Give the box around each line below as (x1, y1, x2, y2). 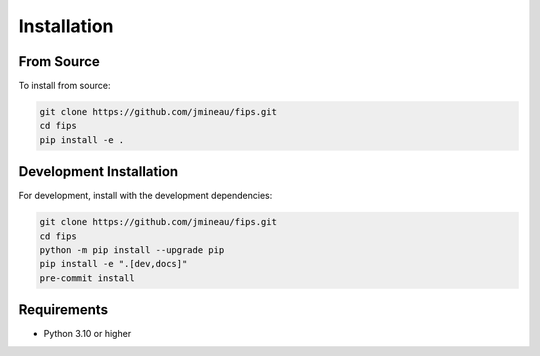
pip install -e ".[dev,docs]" (39, 258, 188, 270)
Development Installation (18, 163, 179, 180)
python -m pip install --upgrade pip (39, 245, 225, 256)
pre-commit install (39, 272, 135, 284)
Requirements (18, 301, 109, 319)
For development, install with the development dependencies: (18, 190, 273, 202)
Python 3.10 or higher (43, 328, 132, 340)
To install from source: (18, 80, 111, 92)
